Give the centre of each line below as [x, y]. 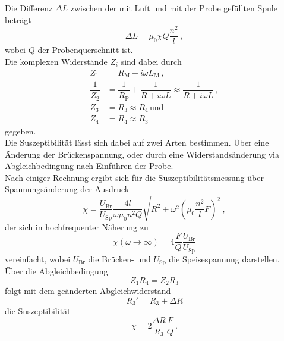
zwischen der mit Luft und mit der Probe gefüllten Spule [174, 8]
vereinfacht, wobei [38, 259]
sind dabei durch [151, 61]
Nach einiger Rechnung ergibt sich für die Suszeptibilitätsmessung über [134, 177]
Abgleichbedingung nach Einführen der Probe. [89, 166]
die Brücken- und [119, 259]
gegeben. [20, 131]
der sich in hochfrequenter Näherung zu [77, 226]
